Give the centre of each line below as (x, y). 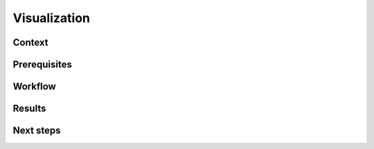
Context (30, 42)
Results (29, 109)
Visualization (51, 18)
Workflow (35, 87)
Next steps (37, 131)
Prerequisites (42, 64)
